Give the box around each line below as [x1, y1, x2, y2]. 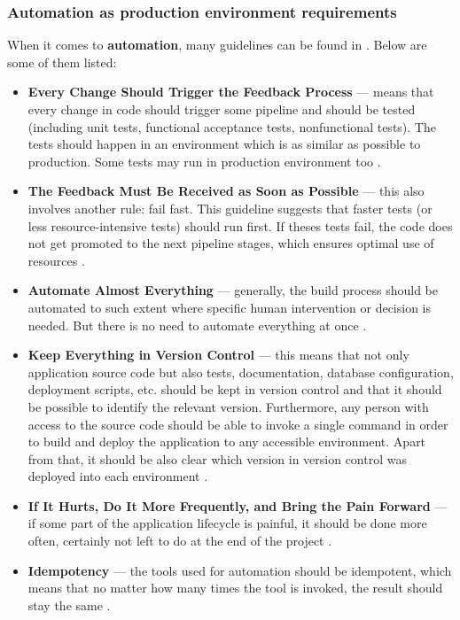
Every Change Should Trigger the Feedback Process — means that [27, 82, 434, 101]
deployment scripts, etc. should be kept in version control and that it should [27, 380, 442, 399]
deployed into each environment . [27, 467, 208, 485]
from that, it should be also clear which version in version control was [27, 449, 407, 468]
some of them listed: [7, 52, 117, 71]
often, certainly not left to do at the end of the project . [27, 531, 332, 550]
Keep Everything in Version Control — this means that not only [27, 345, 409, 364]
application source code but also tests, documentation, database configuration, [27, 362, 454, 381]
